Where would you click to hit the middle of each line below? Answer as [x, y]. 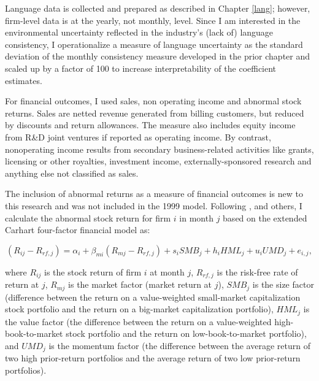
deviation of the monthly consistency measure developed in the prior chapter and [158, 56]
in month [196, 217]
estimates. [24, 80]
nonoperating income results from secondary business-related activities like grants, [159, 149]
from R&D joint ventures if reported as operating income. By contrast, [138, 137]
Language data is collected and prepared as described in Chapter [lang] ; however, [158, 8]
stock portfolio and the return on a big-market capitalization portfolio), [139, 309]
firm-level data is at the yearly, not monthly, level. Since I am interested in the [153, 20]
